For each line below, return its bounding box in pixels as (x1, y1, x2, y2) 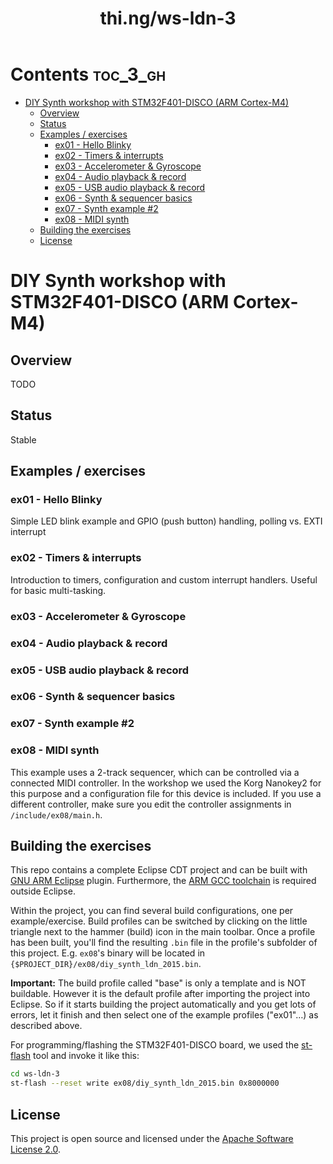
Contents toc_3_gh (10, 63, 167, 86)
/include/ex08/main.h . (10, 808, 103, 821)
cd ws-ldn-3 (10, 1069, 60, 1079)
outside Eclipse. (10, 885, 76, 897)
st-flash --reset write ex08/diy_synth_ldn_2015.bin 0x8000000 (10, 1078, 280, 1089)
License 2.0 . (10, 1143, 61, 1156)
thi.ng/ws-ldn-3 (99, 7, 237, 30)
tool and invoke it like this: (33, 1050, 140, 1062)
